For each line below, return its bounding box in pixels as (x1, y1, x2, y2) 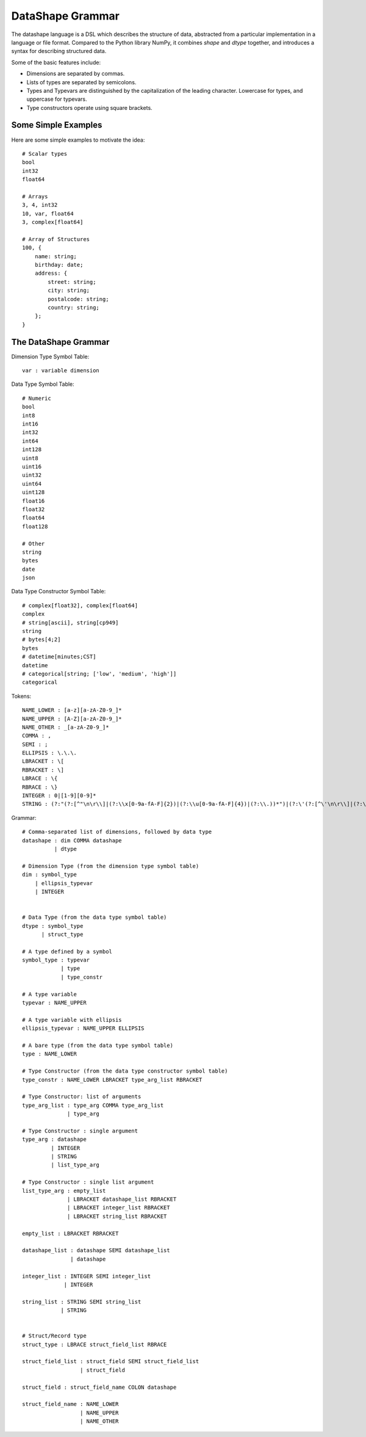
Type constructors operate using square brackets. (26, 104, 152, 111)
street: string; (48, 278, 96, 285)
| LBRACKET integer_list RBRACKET (67, 1204, 170, 1211)
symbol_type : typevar (22, 957, 90, 964)
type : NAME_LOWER (22, 1051, 77, 1057)
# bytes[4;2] (22, 636, 61, 643)
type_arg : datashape (22, 1136, 87, 1143)
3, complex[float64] (22, 219, 84, 226)
